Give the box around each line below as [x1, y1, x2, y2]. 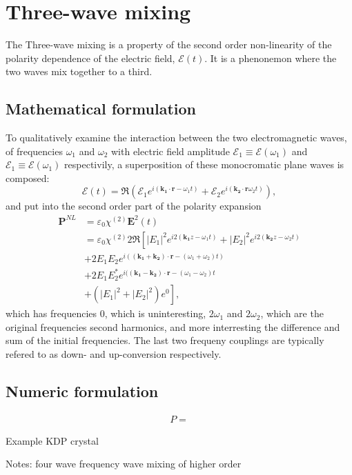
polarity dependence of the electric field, [6, 50, 175, 65]
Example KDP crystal [6, 433, 99, 447]
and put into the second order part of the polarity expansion [6, 199, 262, 213]
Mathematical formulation [6, 98, 196, 119]
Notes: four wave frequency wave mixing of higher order [6, 456, 242, 471]
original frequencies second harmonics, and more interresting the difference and [6, 319, 340, 334]
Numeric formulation [6, 380, 159, 401]
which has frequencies [6, 306, 97, 321]
